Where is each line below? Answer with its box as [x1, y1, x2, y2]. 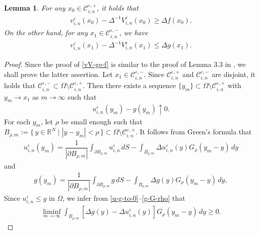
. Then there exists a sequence [83, 80, 176, 91]
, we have [119, 27, 148, 38]
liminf [43, 208, 61, 216]
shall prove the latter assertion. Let [4, 68, 113, 79]
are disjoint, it [212, 68, 255, 79]
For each [4, 116, 30, 126]
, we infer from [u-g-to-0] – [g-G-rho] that [62, 193, 185, 203]
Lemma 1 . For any [4, 3, 66, 13]
